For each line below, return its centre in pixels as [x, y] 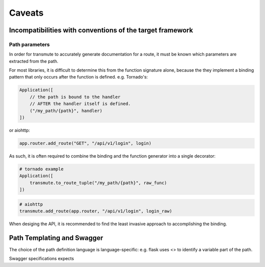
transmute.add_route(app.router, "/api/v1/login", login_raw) [96, 211]
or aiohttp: [20, 131]
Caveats [26, 13]
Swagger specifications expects [41, 259]
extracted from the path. [34, 61]
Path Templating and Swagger [56, 238]
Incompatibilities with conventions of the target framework [101, 30]
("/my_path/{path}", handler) [66, 111]
